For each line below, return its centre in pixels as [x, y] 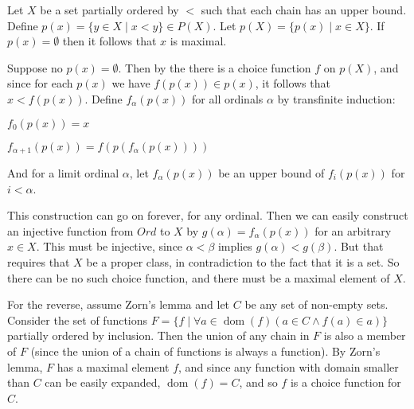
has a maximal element [113, 366]
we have [131, 83]
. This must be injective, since [109, 246]
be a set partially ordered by [109, 10]
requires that [39, 261]
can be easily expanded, [103, 382]
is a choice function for [346, 382]
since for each [40, 83]
